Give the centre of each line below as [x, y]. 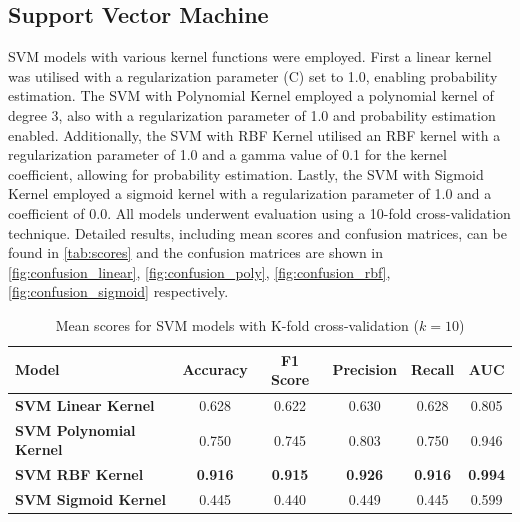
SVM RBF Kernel [79, 474]
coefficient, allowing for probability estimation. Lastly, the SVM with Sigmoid [246, 173]
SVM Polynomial [75, 429]
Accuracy [215, 369]
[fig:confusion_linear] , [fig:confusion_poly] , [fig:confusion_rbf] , [199, 271]
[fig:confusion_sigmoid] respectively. [118, 291]
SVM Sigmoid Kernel [90, 499]
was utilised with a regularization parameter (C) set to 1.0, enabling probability [253, 75]
